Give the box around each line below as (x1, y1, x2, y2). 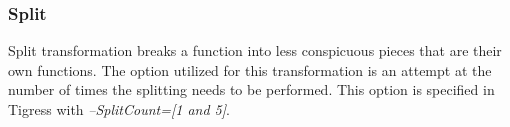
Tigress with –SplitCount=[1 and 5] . (8, 99, 230, 119)
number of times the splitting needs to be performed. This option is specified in (8, 79, 495, 100)
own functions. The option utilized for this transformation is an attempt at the (8, 59, 492, 80)
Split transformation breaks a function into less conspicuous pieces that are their (8, 40, 502, 61)
